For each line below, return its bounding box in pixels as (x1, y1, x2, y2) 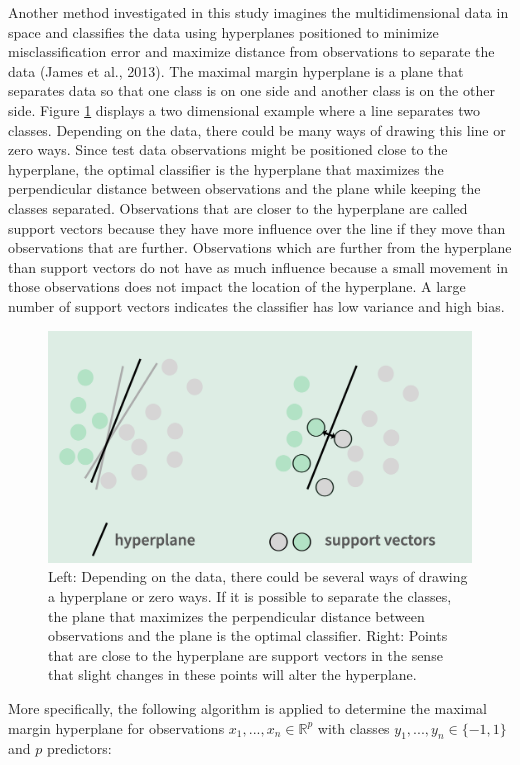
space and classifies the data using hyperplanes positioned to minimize (8, 21, 439, 42)
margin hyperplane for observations (8, 717, 225, 738)
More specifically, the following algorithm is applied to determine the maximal (8, 697, 488, 718)
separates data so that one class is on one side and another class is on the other (8, 80, 495, 101)
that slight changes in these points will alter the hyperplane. (48, 664, 417, 685)
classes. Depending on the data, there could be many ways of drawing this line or (8, 119, 506, 140)
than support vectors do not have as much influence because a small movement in (8, 256, 509, 277)
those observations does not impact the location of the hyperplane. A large (8, 276, 466, 297)
